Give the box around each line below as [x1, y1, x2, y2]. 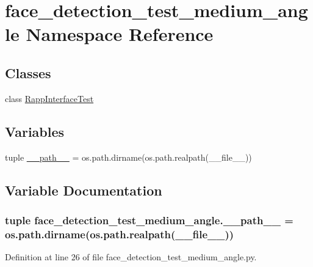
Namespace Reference [26, 21, 214, 46]
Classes [5, 63, 51, 82]
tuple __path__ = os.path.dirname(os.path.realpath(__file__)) [5, 150, 252, 163]
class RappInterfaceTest [5, 92, 94, 104]
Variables [5, 122, 65, 141]
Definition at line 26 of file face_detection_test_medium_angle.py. [5, 251, 257, 263]
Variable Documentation [5, 180, 162, 199]
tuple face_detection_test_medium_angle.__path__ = [5, 212, 293, 227]
